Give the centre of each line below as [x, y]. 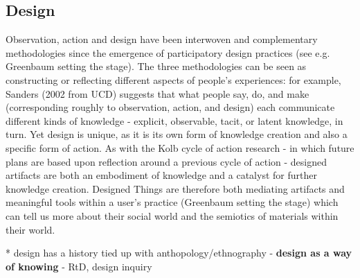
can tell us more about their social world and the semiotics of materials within [172, 215]
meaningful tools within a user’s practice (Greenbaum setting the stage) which [172, 202]
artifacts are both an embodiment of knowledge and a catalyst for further [161, 175]
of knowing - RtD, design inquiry [79, 266]
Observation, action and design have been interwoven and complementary [162, 39]
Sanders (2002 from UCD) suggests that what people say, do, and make [157, 93]
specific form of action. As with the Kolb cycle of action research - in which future [180, 147]
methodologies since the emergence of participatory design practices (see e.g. [168, 52]
